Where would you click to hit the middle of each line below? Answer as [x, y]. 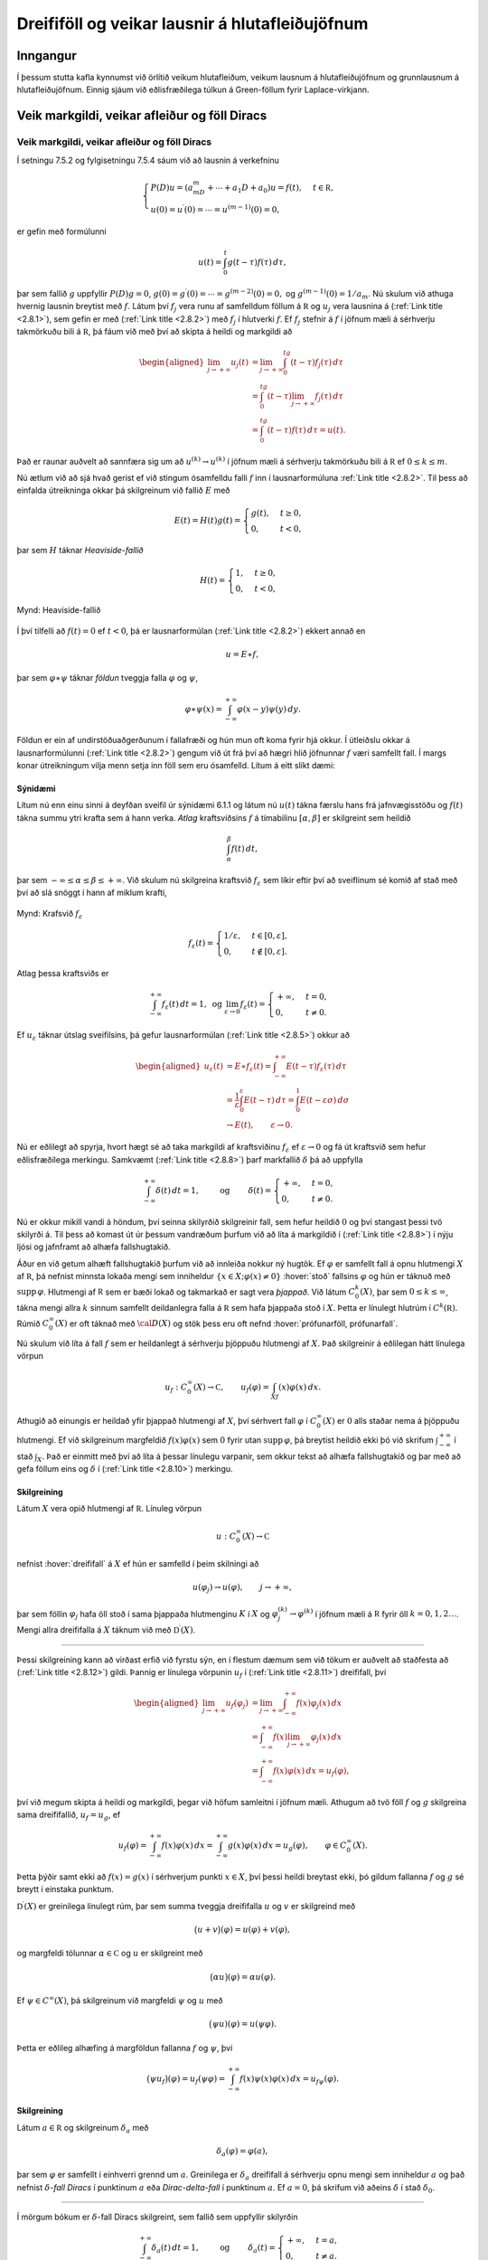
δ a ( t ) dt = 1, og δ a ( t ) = [213, 2249]
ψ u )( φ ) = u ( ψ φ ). [244, 2024]
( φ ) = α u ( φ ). [251, 1977]
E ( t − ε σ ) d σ [324, 1100]
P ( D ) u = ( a [172, 187]
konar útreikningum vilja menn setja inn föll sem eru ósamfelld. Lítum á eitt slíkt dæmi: [176, 766]
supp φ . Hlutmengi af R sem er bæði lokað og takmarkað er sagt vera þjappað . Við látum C [186, 1292]
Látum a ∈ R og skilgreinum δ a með [83, 2128]
